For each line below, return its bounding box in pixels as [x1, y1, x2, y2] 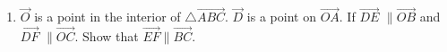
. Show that [74, 27, 139, 46]
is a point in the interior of [34, 7, 181, 26]
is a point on [246, 7, 316, 26]
